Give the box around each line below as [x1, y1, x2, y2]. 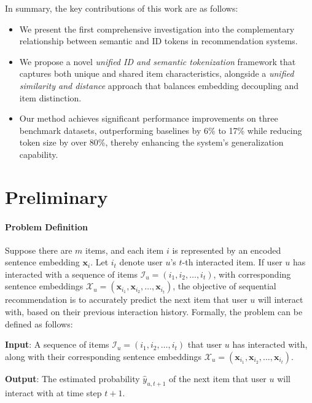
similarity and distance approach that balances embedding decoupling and [19, 79, 298, 92]
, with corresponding [213, 267, 291, 280]
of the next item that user [169, 372, 267, 385]
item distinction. [19, 91, 82, 104]
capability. [19, 147, 58, 160]
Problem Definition [5, 220, 88, 233]
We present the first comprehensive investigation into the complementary [19, 22, 295, 35]
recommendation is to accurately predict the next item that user [5, 293, 248, 306]
